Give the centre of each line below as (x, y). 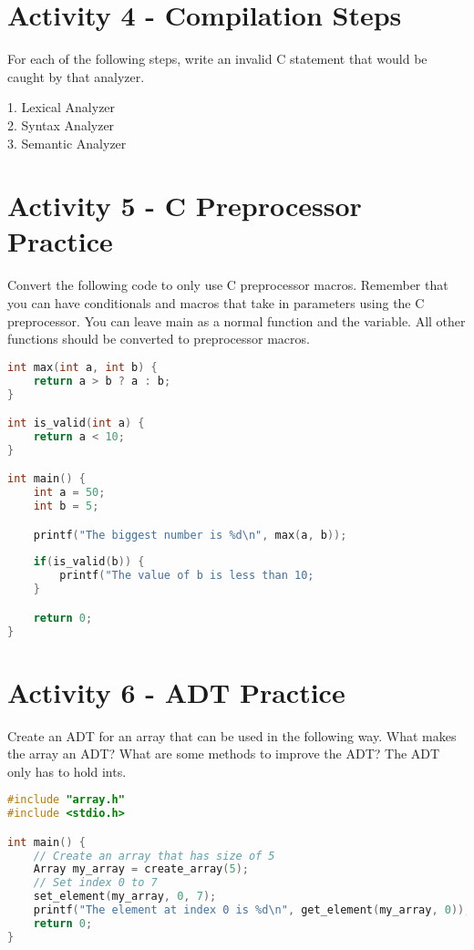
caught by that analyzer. (76, 76)
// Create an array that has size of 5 (154, 856)
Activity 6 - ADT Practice (176, 692)
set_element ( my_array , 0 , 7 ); (125, 897)
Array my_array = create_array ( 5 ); (141, 869)
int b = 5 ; (66, 506)
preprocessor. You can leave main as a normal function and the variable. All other (237, 320)
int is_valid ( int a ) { (76, 423)
